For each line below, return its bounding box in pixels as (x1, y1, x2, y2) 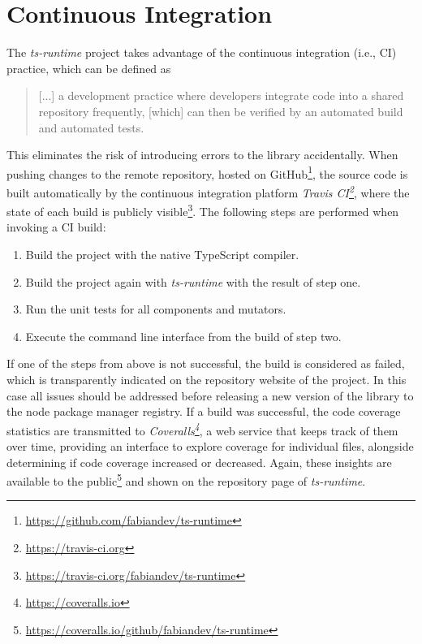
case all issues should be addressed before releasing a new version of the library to (6, 387, 414, 404)
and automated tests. (38, 119, 144, 136)
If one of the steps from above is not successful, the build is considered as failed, (6, 355, 405, 372)
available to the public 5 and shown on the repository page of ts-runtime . (6, 470, 366, 489)
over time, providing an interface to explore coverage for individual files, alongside (6, 438, 414, 455)
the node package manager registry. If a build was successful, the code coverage (6, 403, 401, 420)
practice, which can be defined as (6, 59, 171, 76)
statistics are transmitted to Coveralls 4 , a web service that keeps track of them (6, 419, 398, 439)
